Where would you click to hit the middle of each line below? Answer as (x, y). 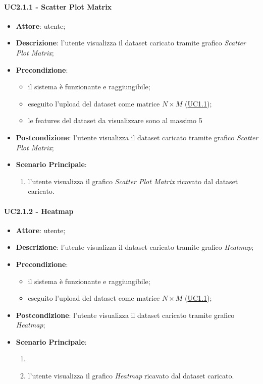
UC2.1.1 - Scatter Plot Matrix (58, 6)
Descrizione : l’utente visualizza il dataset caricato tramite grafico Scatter (131, 43)
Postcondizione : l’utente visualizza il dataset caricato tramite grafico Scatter (137, 137)
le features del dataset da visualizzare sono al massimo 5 (115, 120)
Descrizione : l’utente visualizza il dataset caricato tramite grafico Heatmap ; (135, 247)
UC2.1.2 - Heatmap (39, 211)
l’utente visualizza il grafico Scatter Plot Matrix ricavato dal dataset (133, 181)
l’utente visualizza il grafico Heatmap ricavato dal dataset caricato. (131, 376)
